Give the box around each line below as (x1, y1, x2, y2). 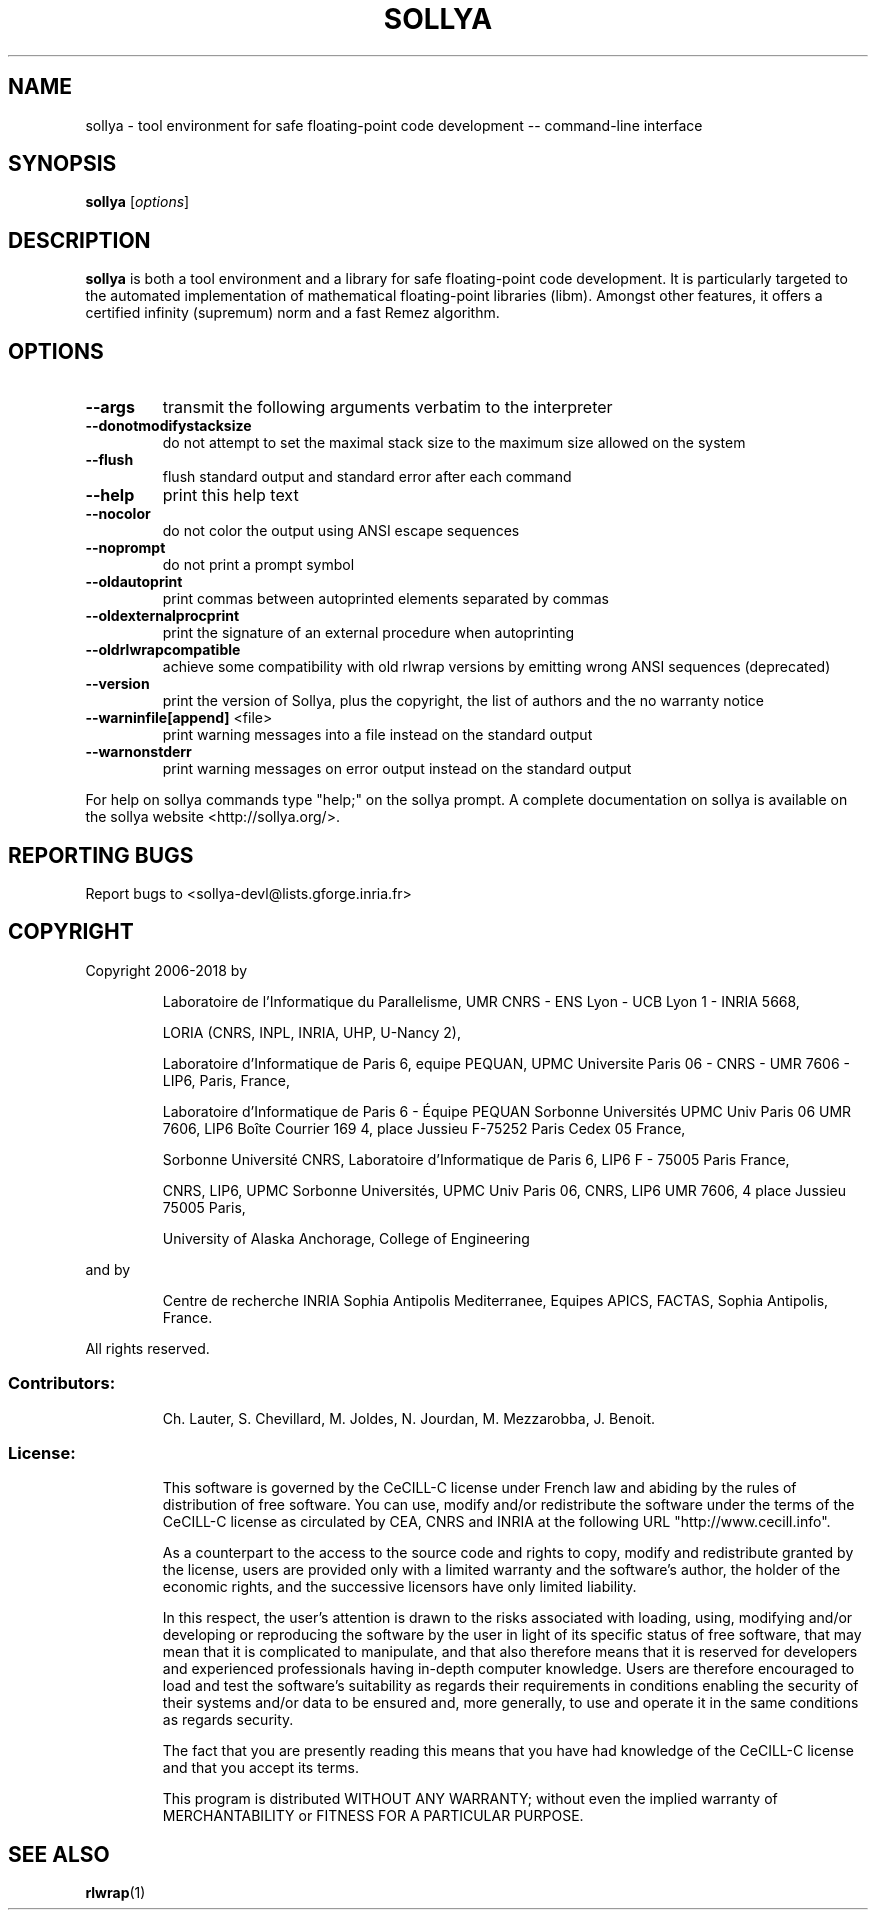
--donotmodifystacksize (85, 417, 252, 435)
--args (85, 397, 135, 418)
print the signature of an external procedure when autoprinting (162, 624, 575, 642)
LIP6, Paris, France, (162, 1071, 291, 1089)
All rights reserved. (85, 1339, 210, 1357)
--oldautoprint (85, 573, 183, 591)
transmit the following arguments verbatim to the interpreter (162, 397, 613, 418)
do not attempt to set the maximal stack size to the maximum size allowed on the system (162, 434, 746, 452)
